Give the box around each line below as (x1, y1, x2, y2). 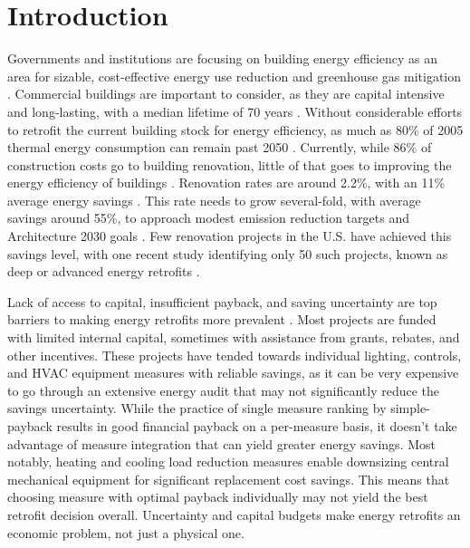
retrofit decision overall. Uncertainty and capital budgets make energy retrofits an (7, 505, 461, 524)
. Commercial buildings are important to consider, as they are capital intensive (7, 84, 445, 103)
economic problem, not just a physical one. (7, 523, 245, 542)
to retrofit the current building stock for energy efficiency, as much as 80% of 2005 (7, 120, 464, 139)
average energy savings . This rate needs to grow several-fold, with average (7, 190, 421, 209)
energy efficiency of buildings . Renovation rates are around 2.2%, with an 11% (7, 173, 446, 192)
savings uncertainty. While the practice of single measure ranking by (7, 399, 387, 418)
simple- (390, 399, 430, 418)
